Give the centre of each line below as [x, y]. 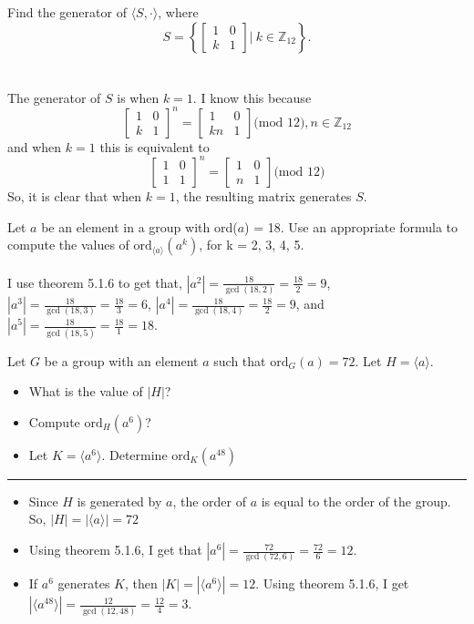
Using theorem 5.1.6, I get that [115, 550]
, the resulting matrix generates [263, 195]
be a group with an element [121, 360]
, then [141, 583]
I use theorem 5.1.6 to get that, [95, 282]
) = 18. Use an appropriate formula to [351, 226]
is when [138, 97]
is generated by [119, 501]
